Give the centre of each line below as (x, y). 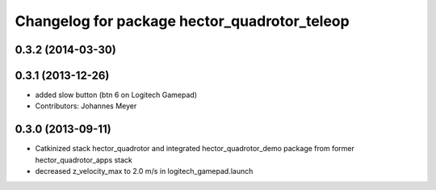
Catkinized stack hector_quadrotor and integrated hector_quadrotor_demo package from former (195, 149)
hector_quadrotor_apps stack (84, 160)
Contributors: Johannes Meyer (86, 106)
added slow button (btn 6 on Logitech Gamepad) (116, 95)
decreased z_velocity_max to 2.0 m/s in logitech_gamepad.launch (144, 171)
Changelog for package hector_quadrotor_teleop (182, 21)
